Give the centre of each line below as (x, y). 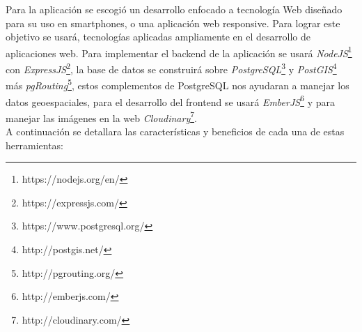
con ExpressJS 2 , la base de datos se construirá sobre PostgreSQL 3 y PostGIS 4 (171, 68)
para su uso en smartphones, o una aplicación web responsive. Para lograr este (173, 23)
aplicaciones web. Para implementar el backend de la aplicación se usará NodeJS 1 (179, 52)
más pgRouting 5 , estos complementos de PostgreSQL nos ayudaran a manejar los (178, 84)
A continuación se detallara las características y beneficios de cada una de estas (175, 131)
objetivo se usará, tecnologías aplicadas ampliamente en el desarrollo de (158, 37)
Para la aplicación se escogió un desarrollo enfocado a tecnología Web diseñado (174, 9)
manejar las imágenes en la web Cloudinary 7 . (101, 116)
